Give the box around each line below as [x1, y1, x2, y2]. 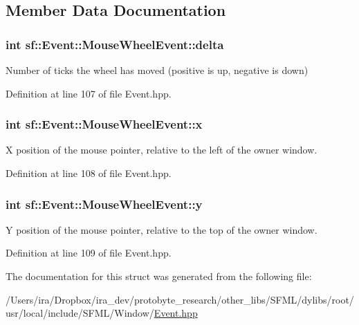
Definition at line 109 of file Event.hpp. [6, 245, 172, 260]
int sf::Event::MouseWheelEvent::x [6, 115, 203, 133]
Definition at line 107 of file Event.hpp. [6, 86, 172, 100]
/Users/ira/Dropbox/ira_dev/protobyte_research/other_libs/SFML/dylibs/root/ [6, 292, 354, 306]
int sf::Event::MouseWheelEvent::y [6, 195, 203, 212]
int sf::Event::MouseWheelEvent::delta [6, 35, 224, 53]
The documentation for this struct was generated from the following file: [6, 269, 312, 283]
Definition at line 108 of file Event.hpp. [6, 166, 172, 180]
